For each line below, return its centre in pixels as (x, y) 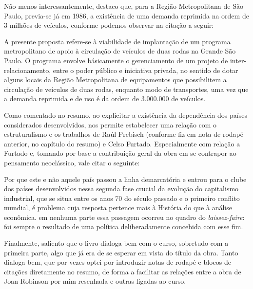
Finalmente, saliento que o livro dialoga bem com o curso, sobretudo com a (116, 243)
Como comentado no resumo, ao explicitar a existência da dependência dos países (126, 115)
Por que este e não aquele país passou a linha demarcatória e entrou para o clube (125, 179)
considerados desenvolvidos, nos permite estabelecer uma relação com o (110, 124)
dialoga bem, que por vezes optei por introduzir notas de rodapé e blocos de (117, 262)
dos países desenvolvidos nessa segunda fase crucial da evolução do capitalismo (121, 189)
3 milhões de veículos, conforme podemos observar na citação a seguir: (109, 25)
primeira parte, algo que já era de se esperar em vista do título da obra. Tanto (121, 252)
